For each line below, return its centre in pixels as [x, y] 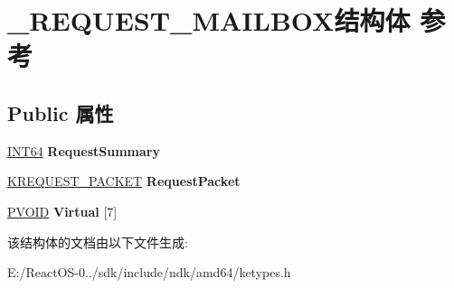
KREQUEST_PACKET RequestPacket [124, 181]
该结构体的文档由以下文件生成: [98, 242]
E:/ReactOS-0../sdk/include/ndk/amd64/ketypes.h [149, 272]
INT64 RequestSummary [84, 150]
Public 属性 [61, 112]
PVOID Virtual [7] [62, 211]
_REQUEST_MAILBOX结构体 [209, 20]
